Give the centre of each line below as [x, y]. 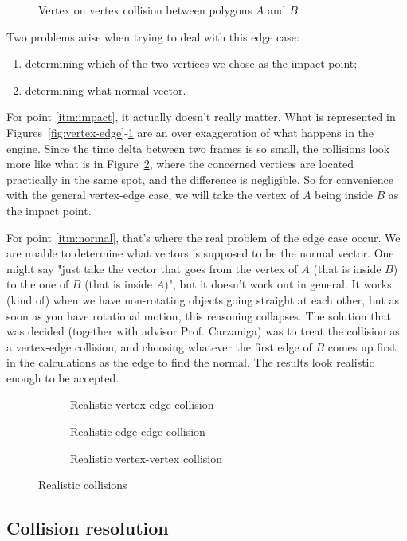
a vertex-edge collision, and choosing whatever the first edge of [159, 346]
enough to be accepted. [63, 377]
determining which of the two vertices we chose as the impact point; [191, 63]
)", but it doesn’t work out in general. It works [278, 284]
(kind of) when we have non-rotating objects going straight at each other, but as [203, 299]
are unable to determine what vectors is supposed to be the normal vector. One [200, 253]
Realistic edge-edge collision [138, 431]
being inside [344, 195]
